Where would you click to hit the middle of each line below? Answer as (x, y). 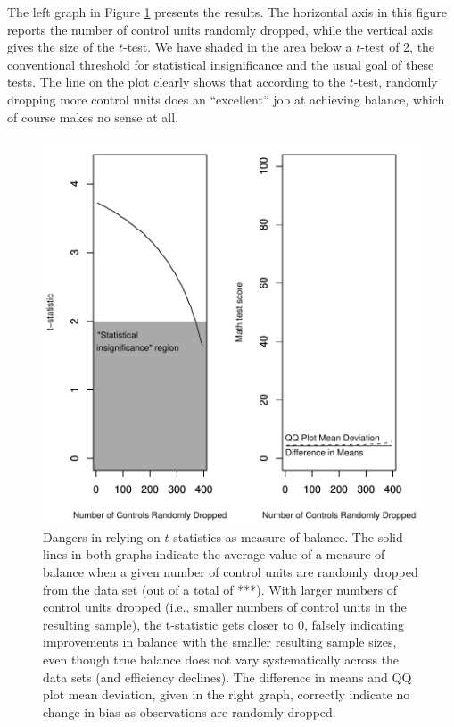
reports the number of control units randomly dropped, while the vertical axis (220, 29)
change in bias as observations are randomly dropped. (190, 711)
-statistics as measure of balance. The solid (286, 536)
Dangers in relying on (102, 536)
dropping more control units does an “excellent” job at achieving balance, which (226, 99)
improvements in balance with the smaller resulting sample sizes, (220, 642)
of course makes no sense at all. (93, 117)
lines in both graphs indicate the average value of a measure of (214, 554)
